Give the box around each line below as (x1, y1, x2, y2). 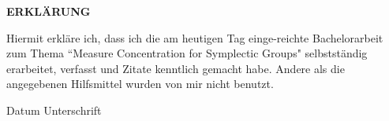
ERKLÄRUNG (6, 3, 91, 19)
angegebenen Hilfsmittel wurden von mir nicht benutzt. (6, 75, 274, 92)
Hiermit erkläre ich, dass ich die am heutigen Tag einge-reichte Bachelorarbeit (6, 29, 383, 46)
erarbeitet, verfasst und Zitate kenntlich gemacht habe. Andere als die (6, 60, 345, 76)
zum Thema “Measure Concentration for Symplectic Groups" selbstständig (6, 45, 368, 61)
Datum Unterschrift (6, 101, 102, 118)
